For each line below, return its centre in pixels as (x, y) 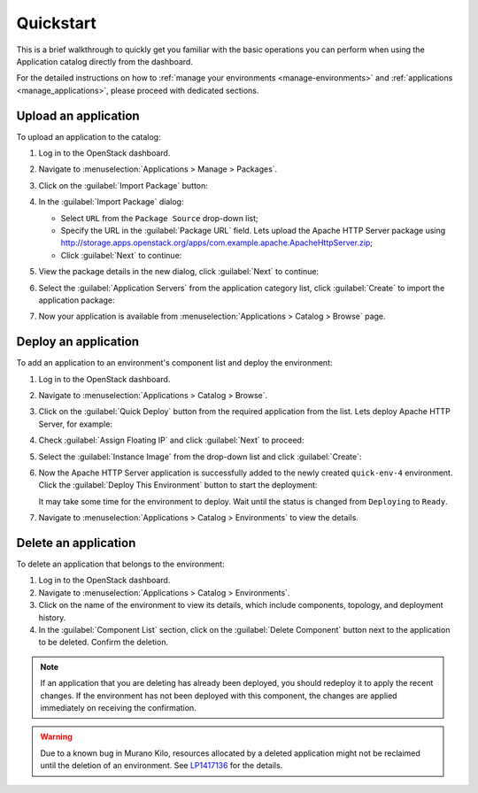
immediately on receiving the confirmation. (118, 707)
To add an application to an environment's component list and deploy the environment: (174, 363)
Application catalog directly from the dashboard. (105, 61)
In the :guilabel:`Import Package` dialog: (111, 202)
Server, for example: (75, 424)
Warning (56, 737)
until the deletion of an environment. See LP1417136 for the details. (162, 766)
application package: (77, 300)
